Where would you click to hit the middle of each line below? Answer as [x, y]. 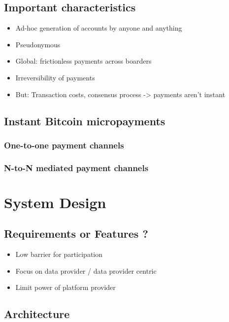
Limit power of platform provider [65, 287]
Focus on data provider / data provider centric [86, 270]
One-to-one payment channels [64, 145]
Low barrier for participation [59, 254]
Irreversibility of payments [55, 77]
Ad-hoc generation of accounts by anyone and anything [99, 28]
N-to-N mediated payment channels [76, 167]
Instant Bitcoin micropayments [85, 121]
